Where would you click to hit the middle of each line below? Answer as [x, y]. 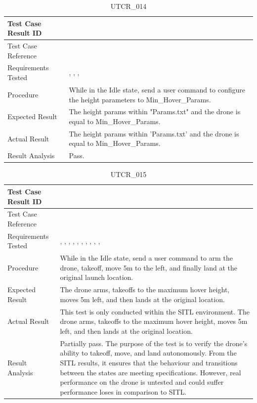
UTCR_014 [128, 6]
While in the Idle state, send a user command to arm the [146, 258]
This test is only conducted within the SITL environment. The [155, 311]
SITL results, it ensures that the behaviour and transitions [149, 362]
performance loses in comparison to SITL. [123, 391]
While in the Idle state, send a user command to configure [157, 89]
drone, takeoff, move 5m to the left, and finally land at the [149, 267]
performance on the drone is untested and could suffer [142, 382]
